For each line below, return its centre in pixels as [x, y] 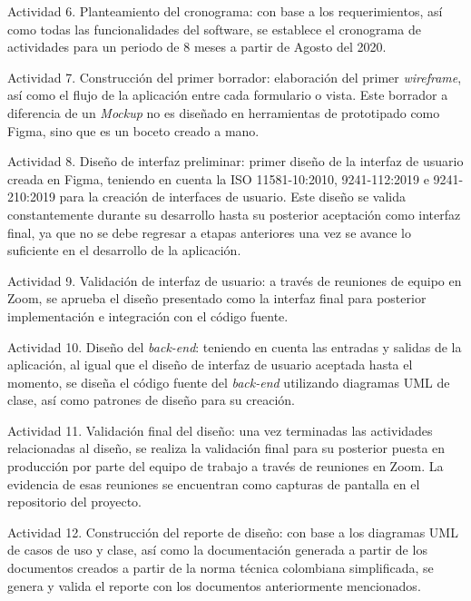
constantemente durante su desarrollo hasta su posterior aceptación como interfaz [234, 214]
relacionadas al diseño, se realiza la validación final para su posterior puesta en [226, 448]
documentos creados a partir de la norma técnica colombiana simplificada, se [221, 568]
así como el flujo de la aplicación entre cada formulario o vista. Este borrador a [228, 95]
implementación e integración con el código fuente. [148, 315]
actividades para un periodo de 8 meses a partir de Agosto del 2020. [197, 47]
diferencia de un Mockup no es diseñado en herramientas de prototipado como [224, 112]
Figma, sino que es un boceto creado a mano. [133, 130]
